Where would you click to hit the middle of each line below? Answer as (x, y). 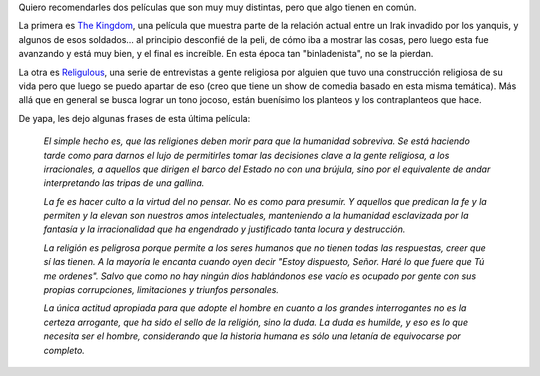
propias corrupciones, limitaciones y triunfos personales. (161, 290)
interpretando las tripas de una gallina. (124, 183)
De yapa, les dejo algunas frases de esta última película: (134, 118)
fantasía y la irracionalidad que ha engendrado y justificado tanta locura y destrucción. (224, 229)
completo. (64, 350)
